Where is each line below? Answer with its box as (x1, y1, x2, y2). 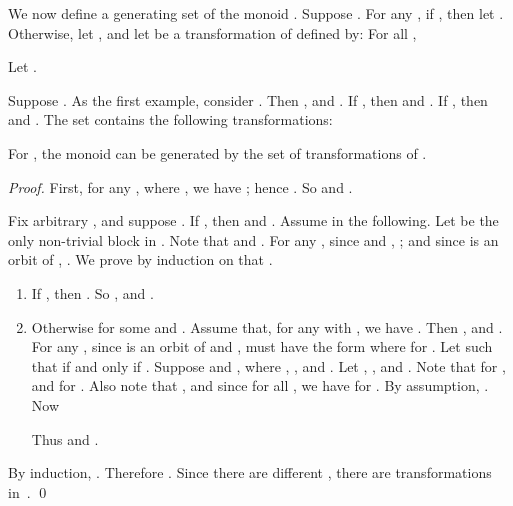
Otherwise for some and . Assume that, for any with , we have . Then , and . (31, 316, 503, 337)
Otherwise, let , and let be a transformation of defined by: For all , (8, 22, 417, 43)
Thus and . (31, 428, 99, 449)
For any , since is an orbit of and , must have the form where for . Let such (31, 336, 493, 357)
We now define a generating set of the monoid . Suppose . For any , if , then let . (8, 3, 504, 23)
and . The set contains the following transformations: (8, 109, 333, 130)
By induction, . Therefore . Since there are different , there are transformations (8, 462, 492, 483)
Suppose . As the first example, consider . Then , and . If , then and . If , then (8, 89, 488, 110)
